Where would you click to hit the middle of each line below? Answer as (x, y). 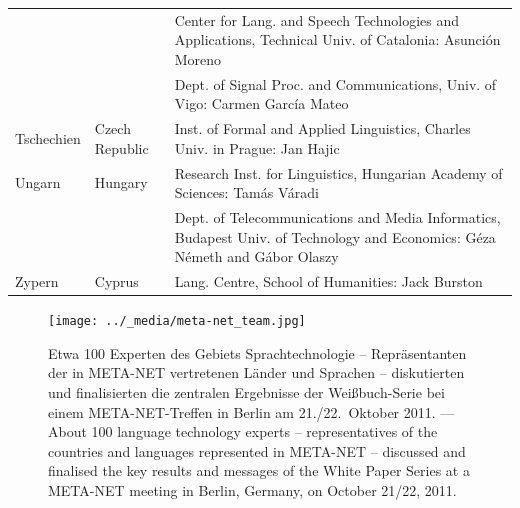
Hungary (121, 182)
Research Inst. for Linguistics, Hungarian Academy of (338, 172)
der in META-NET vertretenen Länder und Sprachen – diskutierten (256, 372)
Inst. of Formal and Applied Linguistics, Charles (322, 128)
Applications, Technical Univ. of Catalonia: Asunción (337, 39)
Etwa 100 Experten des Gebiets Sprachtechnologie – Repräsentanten (257, 352)
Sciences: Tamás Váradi (246, 192)
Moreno (198, 58)
